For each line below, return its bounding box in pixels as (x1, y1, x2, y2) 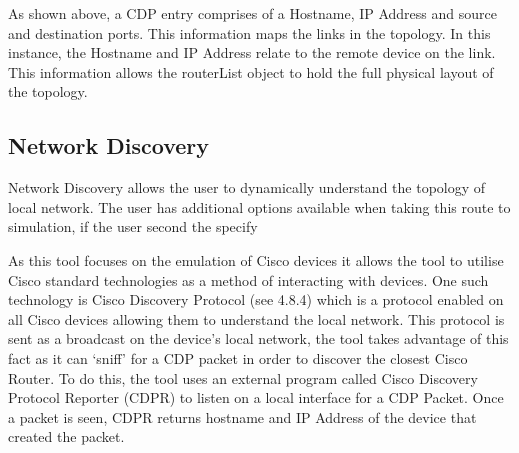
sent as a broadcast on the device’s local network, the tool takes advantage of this (8, 328, 509, 349)
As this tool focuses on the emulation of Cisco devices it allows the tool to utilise (8, 249, 504, 270)
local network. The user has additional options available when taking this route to (8, 196, 511, 217)
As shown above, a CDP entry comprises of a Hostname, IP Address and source (8, 3, 497, 23)
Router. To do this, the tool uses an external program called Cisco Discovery (8, 367, 478, 388)
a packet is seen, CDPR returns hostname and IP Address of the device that (8, 406, 477, 427)
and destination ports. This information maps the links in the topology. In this (8, 22, 491, 43)
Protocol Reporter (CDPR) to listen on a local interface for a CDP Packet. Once (8, 387, 504, 408)
